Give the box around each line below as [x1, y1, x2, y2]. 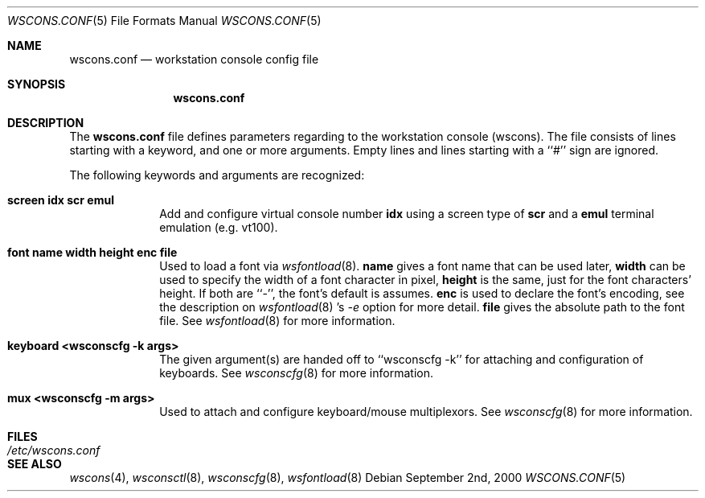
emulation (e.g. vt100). [159, 220, 278, 234]
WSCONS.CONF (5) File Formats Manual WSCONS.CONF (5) [7, 14, 322, 27]
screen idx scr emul [7, 193, 114, 207]
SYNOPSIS [7, 77, 66, 91]
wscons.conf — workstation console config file [69, 52, 319, 66]
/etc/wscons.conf [7, 443, 100, 457]
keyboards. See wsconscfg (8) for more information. [159, 366, 433, 380]
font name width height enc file [7, 245, 178, 259]
